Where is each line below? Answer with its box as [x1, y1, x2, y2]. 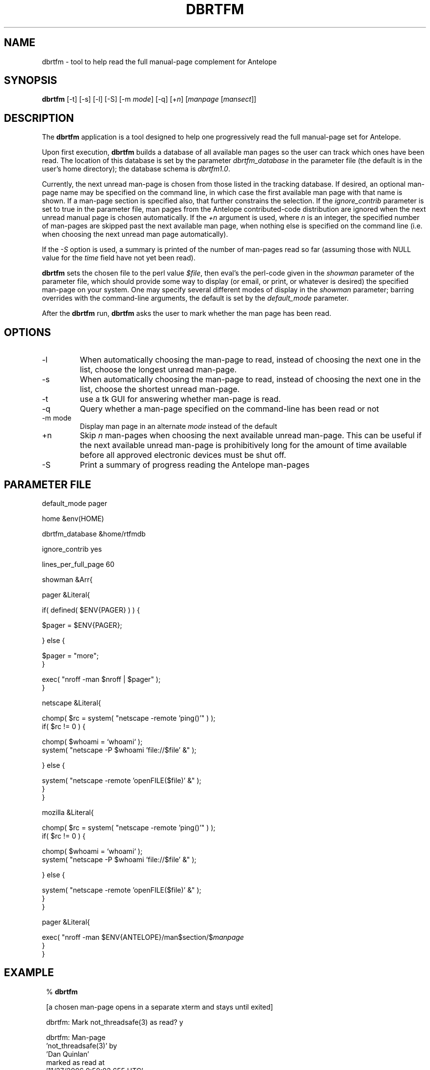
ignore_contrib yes [42, 544, 102, 553]
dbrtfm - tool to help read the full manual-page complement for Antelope [42, 57, 277, 66]
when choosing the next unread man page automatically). [42, 230, 228, 239]
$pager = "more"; [42, 651, 99, 660]
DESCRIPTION [4, 112, 74, 124]
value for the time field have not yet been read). [42, 253, 196, 262]
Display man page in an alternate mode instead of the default [80, 422, 277, 431]
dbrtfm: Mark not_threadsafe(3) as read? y [46, 1017, 184, 1026]
